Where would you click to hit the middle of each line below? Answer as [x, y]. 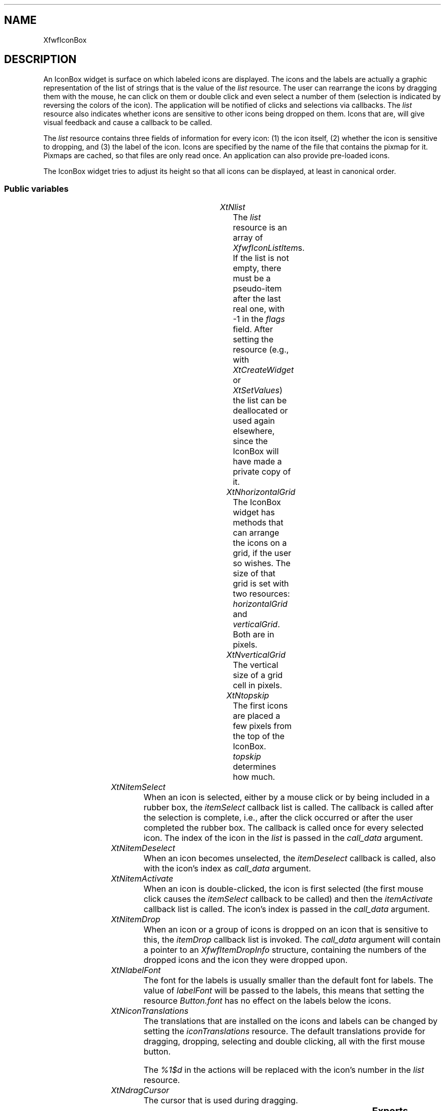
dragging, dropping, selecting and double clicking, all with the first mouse [284, 1042]
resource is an [260, 228]
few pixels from [262, 726]
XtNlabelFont [136, 970]
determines [255, 767]
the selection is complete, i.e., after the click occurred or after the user [278, 818]
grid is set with [261, 584]
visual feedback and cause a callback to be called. [128, 122]
